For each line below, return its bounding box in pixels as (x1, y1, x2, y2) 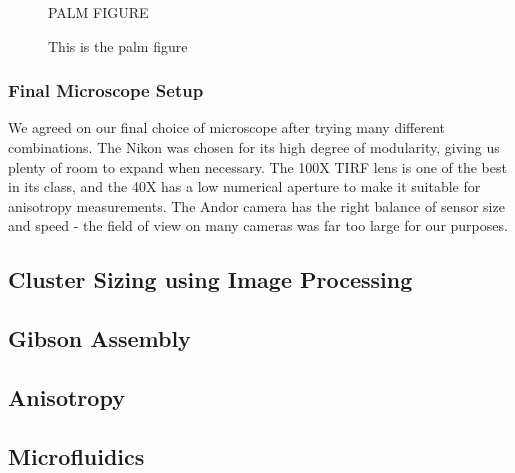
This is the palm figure (48, 35, 188, 56)
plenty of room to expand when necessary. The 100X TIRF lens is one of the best (8, 156, 507, 177)
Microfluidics (8, 440, 145, 471)
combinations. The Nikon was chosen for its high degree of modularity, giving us (8, 137, 500, 157)
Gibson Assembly (8, 323, 191, 354)
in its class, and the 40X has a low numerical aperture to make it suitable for (8, 176, 481, 197)
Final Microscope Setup (8, 78, 204, 103)
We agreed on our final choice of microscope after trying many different (8, 117, 446, 138)
